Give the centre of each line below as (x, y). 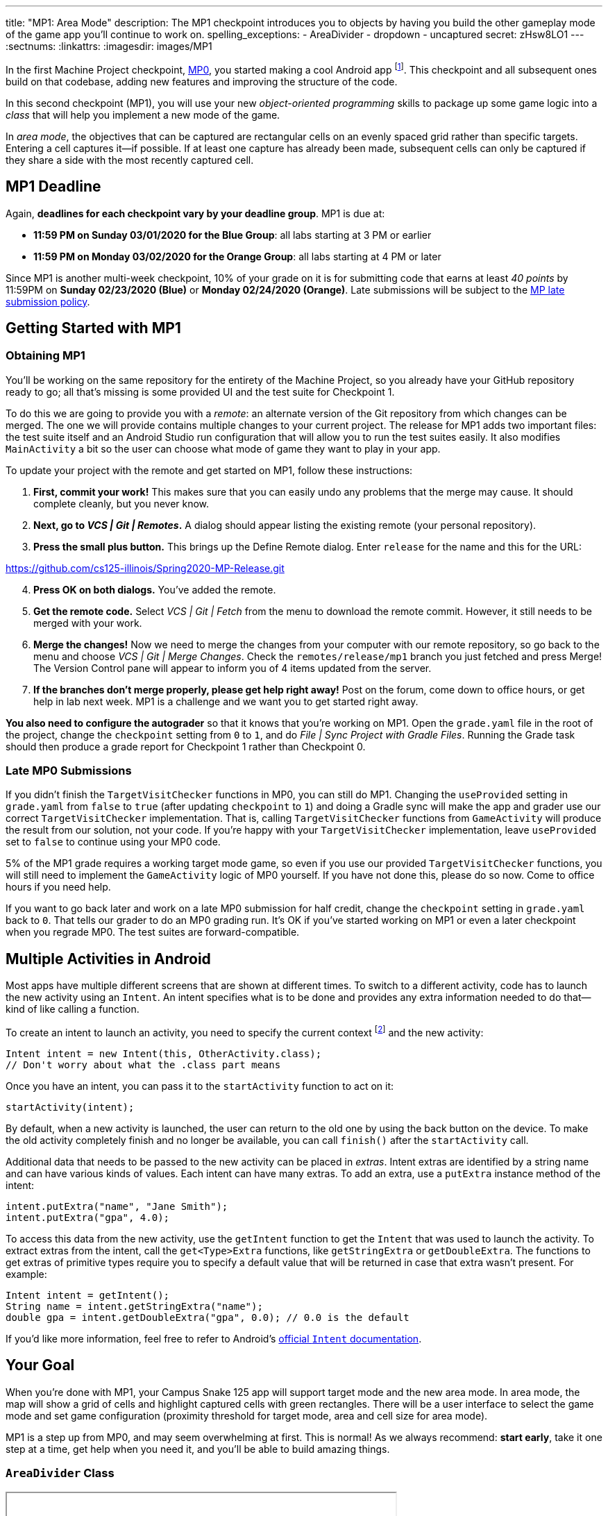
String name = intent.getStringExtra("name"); (134, 1306)
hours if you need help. (58, 887)
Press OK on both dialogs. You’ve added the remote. (155, 589)
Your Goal (40, 1365)
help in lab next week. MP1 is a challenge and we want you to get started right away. (226, 701)
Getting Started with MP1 (93, 328)
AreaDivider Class (60, 1473)
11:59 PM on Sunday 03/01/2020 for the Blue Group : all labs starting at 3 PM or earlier (233, 235)
